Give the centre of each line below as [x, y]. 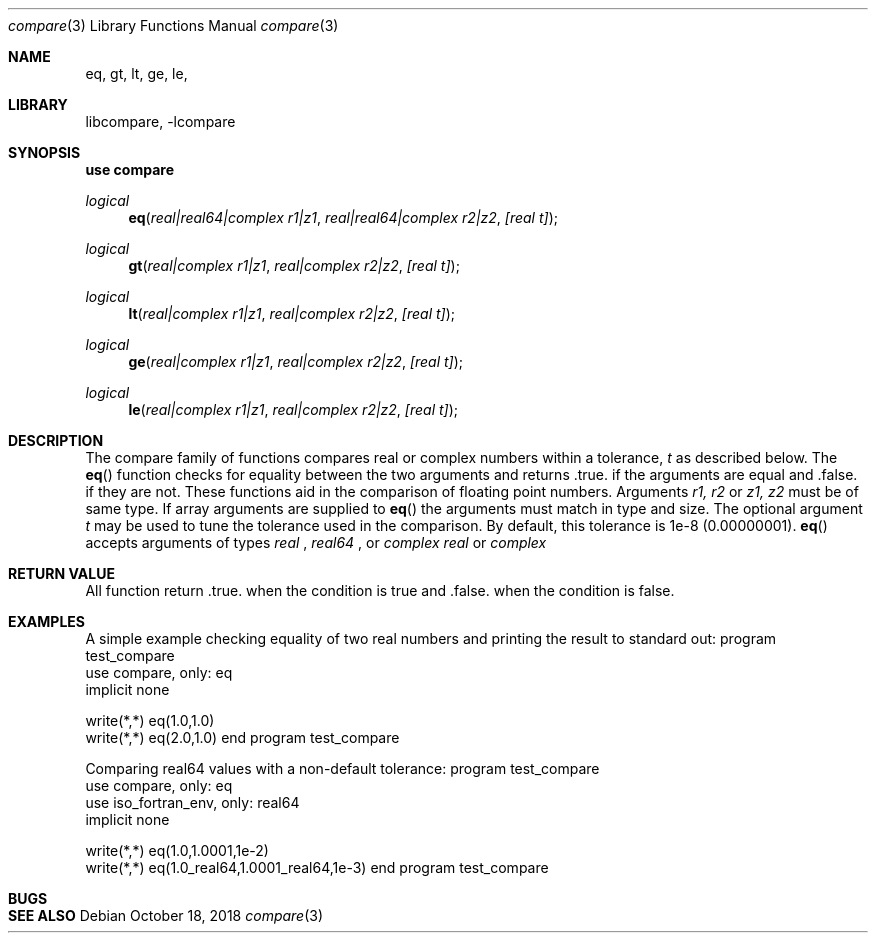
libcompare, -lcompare [160, 121]
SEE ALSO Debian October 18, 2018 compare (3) [166, 915]
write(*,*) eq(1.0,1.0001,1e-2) [177, 850]
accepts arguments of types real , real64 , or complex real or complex [316, 542]
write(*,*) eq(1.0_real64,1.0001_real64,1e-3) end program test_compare [317, 867]
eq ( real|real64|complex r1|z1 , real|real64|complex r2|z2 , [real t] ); [343, 217]
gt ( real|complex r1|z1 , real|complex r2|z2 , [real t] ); [294, 265]
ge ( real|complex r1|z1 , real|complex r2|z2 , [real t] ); [296, 361]
